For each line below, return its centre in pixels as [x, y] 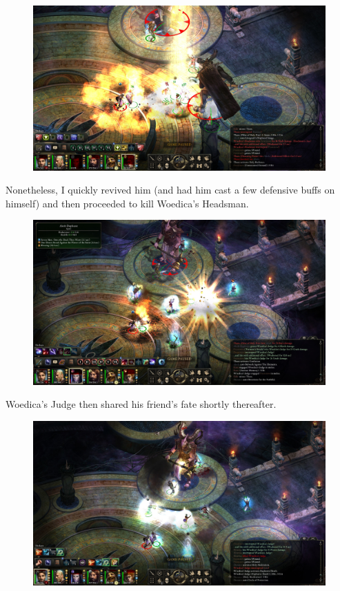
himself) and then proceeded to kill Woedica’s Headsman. [127, 203]
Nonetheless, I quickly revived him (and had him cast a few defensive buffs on [170, 190]
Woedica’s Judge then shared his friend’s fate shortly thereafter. [141, 404]
